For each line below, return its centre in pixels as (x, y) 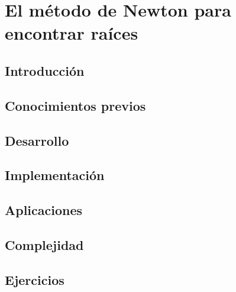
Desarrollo (37, 140)
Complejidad (44, 244)
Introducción (45, 70)
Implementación (55, 175)
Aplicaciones (44, 210)
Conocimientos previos (75, 105)
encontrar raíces (72, 33)
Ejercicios (35, 279)
